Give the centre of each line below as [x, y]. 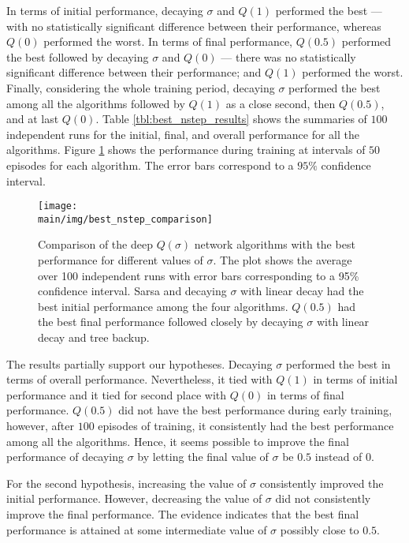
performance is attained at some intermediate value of [137, 529]
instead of [338, 457]
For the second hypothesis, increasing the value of [126, 483]
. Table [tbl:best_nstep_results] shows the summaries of [231, 119]
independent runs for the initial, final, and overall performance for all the [183, 134]
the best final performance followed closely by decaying [171, 322]
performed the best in [338, 363]
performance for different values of [121, 260]
